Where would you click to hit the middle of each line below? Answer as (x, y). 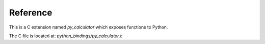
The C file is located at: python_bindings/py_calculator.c (66, 36)
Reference (31, 13)
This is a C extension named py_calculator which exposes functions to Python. (89, 27)
